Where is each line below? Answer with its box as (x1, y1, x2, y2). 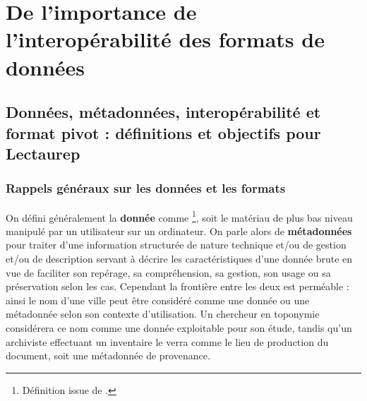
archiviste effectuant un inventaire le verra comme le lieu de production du (6, 334, 329, 349)
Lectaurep (6, 142, 80, 164)
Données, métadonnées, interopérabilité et (6, 101, 321, 123)
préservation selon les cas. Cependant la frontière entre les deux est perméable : (6, 279, 349, 294)
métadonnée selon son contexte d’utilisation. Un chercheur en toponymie (6, 306, 320, 321)
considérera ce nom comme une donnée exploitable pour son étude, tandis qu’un (6, 320, 352, 335)
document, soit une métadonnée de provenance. (6, 348, 210, 363)
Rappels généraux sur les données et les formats (6, 179, 286, 197)
